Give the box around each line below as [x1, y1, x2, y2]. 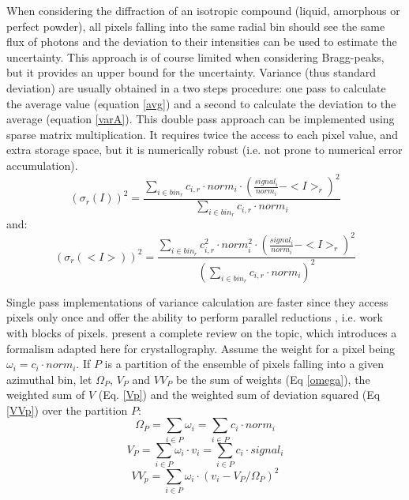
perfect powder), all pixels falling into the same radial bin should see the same [6, 17, 385, 34]
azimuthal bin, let [6, 370, 92, 387]
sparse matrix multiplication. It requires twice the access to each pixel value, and [6, 126, 398, 142]
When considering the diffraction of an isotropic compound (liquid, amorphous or [6, 2, 400, 18]
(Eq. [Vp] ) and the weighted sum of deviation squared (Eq [98, 386, 381, 403]
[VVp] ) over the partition [6, 401, 128, 418]
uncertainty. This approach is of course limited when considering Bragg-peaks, [6, 48, 385, 65]
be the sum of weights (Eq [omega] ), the [175, 370, 370, 387]
